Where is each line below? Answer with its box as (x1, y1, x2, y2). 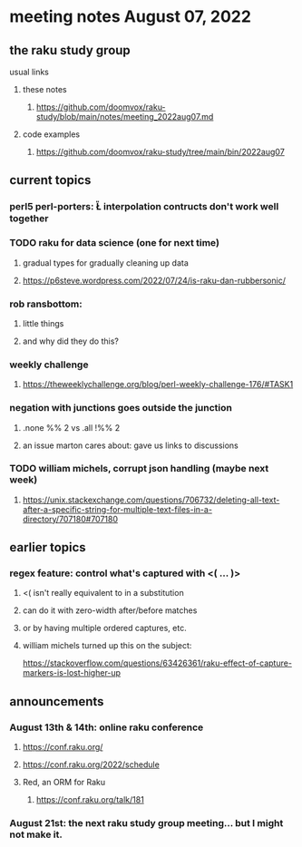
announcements (9, 694, 104, 709)
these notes (22, 84, 67, 94)
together (9, 212, 49, 225)
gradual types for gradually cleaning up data (22, 257, 189, 268)
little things (22, 317, 64, 328)
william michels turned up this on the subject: (22, 640, 192, 651)
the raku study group (9, 43, 132, 58)
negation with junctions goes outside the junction (9, 402, 233, 414)
